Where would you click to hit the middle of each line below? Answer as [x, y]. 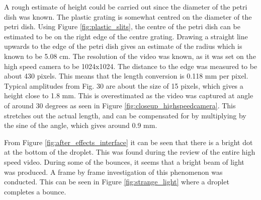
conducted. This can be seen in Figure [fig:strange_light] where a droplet [117, 182]
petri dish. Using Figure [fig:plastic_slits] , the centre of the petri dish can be [122, 26]
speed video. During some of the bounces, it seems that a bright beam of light [124, 161]
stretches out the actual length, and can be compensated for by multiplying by [125, 115]
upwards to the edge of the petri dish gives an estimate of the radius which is [123, 46]
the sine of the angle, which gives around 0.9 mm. [81, 125]
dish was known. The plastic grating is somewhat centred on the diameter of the [128, 16]
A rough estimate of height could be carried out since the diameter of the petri [126, 7]
